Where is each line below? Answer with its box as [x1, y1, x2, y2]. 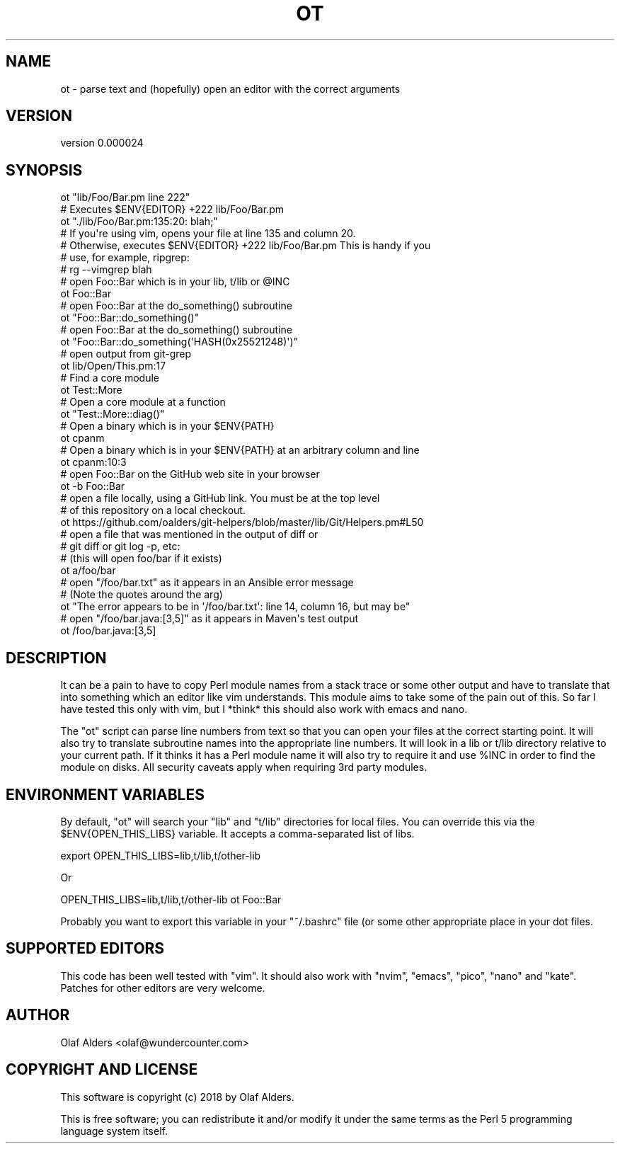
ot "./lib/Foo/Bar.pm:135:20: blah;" [60, 215, 218, 228]
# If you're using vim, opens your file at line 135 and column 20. [60, 227, 356, 240]
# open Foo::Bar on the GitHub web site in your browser [60, 468, 320, 481]
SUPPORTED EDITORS [6, 939, 165, 958]
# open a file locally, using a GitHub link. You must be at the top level [60, 492, 380, 505]
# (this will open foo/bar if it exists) [60, 552, 222, 565]
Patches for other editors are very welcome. [60, 981, 265, 994]
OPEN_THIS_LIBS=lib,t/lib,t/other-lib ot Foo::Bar [60, 893, 282, 905]
